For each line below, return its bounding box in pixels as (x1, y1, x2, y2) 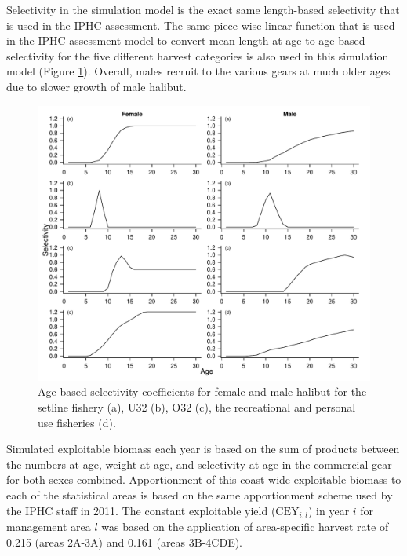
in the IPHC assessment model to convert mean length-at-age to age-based (6, 32, 365, 49)
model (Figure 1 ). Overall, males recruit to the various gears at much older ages (6, 63, 391, 79)
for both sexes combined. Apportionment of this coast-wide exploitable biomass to (6, 471, 402, 488)
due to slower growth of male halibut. (6, 78, 187, 94)
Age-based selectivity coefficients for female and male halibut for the (38, 383, 367, 400)
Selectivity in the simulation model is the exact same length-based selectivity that (6, 2, 400, 17)
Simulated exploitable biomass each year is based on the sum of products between (6, 441, 400, 457)
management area (6, 518, 91, 535)
